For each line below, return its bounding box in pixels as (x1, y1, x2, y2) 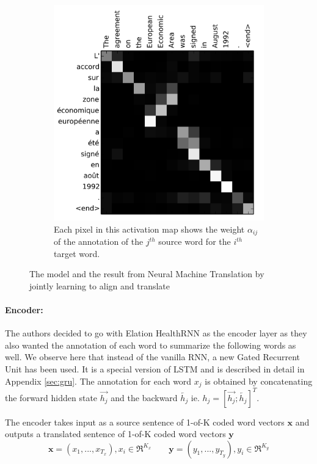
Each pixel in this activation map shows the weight (54, 222, 245, 235)
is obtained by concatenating (205, 374, 313, 387)
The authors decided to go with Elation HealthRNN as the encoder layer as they (5, 327, 307, 339)
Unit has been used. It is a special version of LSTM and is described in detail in (5, 362, 305, 375)
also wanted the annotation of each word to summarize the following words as (5, 338, 296, 351)
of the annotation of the (54, 235, 144, 247)
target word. (54, 247, 100, 259)
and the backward (111, 391, 178, 404)
